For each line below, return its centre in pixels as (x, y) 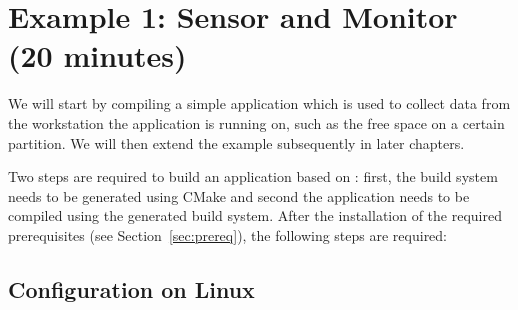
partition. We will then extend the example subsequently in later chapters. (236, 142)
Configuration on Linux (131, 288)
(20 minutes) (97, 55)
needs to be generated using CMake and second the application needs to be (239, 195)
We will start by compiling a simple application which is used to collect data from (259, 103)
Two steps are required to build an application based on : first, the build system (253, 176)
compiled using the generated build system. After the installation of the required (255, 215)
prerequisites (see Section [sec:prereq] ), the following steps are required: (228, 234)
